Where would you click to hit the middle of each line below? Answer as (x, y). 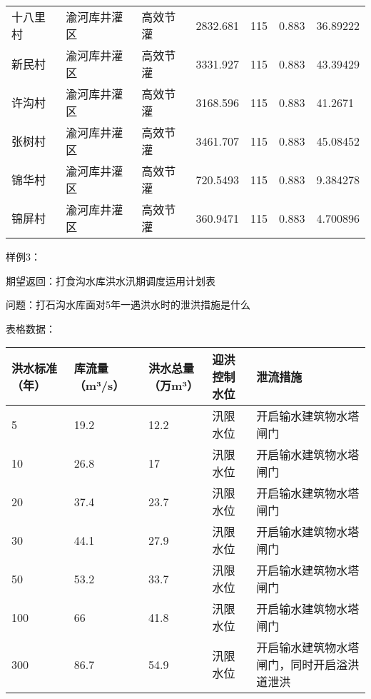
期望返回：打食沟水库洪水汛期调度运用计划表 (111, 280)
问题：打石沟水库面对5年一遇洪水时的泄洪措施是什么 (128, 305)
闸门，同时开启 (296, 665)
